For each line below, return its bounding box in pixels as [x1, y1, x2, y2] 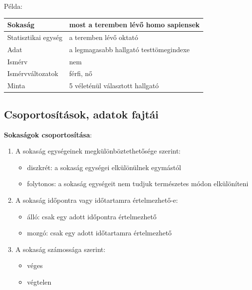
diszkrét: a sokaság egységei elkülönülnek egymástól [27, 162, 181, 172]
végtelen [27, 276, 52, 287]
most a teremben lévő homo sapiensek [69, 19, 200, 30]
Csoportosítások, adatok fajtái [4, 106, 159, 121]
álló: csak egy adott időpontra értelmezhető [27, 211, 156, 221]
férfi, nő [69, 68, 93, 78]
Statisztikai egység [7, 32, 62, 42]
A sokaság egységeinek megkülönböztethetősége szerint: [15, 146, 181, 156]
